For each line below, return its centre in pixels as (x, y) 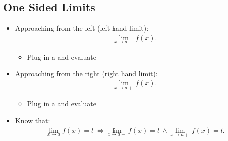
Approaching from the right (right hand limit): (86, 73)
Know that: (33, 120)
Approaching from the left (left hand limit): (82, 28)
